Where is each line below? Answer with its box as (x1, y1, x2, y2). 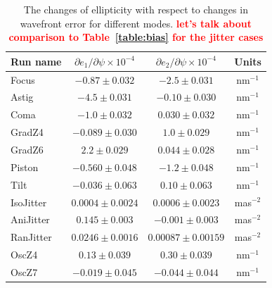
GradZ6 (11, 142, 44, 156)
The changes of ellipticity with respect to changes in (23, 2, 248, 16)
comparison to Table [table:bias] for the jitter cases (8, 30, 264, 44)
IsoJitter (11, 194, 47, 209)
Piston (11, 159, 39, 174)
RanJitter (11, 230, 52, 244)
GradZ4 (11, 125, 44, 139)
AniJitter (11, 212, 50, 227)
